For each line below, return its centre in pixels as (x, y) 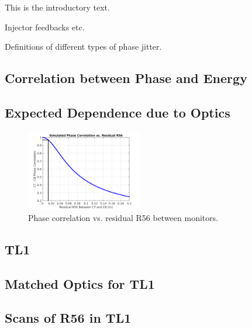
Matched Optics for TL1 (80, 283)
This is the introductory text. (57, 7)
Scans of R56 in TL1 (68, 318)
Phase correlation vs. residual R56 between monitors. (123, 217)
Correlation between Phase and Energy (126, 78)
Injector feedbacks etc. (45, 27)
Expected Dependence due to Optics (118, 112)
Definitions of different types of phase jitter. (83, 46)
